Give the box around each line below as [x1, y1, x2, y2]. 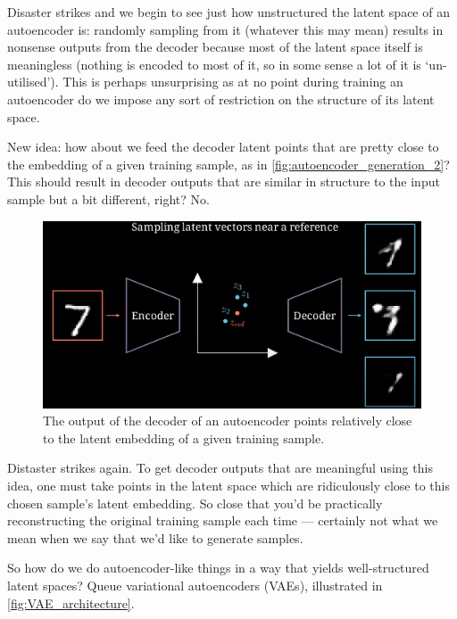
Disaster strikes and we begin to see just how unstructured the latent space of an [7, 3, 450, 21]
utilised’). [7, 72, 59, 91]
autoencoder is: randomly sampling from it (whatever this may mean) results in [7, 20, 444, 38]
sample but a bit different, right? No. [7, 189, 210, 208]
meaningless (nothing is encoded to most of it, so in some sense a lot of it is [7, 54, 421, 73]
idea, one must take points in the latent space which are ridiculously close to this [7, 476, 450, 495]
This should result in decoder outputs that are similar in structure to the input [7, 172, 440, 191]
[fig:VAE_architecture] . [7, 593, 135, 612]
